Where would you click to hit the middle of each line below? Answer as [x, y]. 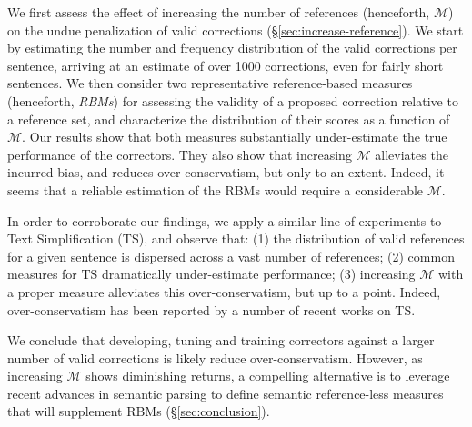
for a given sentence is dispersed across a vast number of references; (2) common [231, 256]
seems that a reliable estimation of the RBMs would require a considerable [216, 189]
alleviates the [412, 154]
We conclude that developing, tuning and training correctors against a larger [221, 340]
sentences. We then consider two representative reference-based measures [210, 83]
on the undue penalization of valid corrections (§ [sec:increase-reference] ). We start [236, 30]
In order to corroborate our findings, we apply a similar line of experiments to [225, 220]
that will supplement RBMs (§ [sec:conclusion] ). [139, 411]
